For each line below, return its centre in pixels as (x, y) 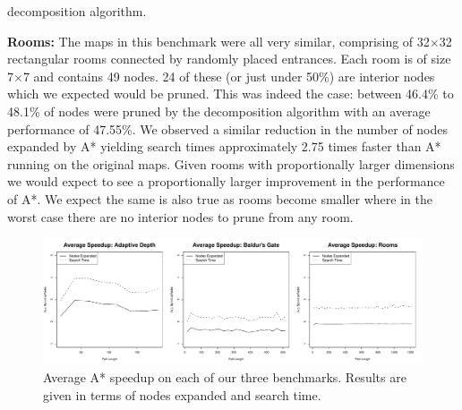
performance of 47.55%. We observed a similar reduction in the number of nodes (228, 128)
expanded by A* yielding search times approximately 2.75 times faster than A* (224, 146)
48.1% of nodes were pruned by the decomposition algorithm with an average (219, 111)
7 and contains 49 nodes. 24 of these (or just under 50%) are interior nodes (229, 76)
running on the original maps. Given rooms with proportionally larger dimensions (231, 163)
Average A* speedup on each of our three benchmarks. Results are (225, 376)
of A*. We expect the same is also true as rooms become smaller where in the (220, 198)
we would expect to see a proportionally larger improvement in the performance (226, 181)
